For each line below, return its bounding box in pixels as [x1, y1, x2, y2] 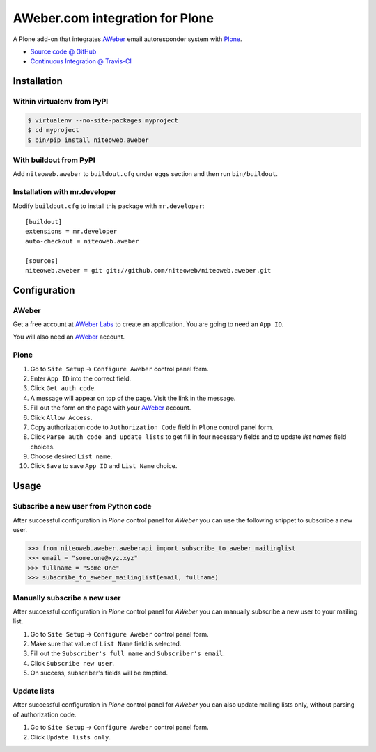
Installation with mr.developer [13, 187, 117, 197]
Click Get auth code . [30, 384, 97, 392]
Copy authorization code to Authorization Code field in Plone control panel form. [30, 423, 274, 431]
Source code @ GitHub [30, 47, 97, 56]
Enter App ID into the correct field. [30, 374, 132, 383]
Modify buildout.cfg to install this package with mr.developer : [13, 202, 205, 210]
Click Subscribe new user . [30, 659, 115, 667]
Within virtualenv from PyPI [13, 97, 109, 106]
